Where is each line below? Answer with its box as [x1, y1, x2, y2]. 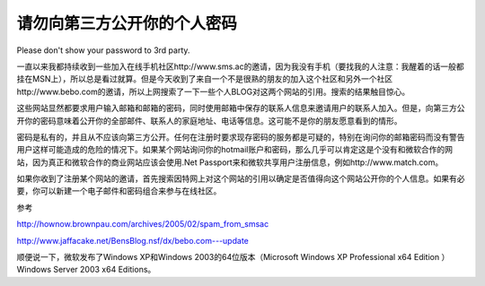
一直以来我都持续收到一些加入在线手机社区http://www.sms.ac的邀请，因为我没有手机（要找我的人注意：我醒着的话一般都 [16, 61, 464, 72]
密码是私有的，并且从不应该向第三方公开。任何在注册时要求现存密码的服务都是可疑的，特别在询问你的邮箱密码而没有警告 [16, 131, 465, 143]
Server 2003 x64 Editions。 [52, 264, 156, 275]
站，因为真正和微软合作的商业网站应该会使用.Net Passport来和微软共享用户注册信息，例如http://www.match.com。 [16, 157, 444, 168]
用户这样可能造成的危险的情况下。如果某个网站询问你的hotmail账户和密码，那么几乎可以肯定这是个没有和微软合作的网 [16, 144, 454, 155]
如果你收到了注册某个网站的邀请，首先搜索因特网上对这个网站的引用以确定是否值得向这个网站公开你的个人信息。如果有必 [16, 173, 465, 184]
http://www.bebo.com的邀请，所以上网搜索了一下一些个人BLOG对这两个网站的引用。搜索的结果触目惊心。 [16, 86, 410, 97]
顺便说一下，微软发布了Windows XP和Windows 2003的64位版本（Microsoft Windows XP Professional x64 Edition [16, 252, 440, 263]
